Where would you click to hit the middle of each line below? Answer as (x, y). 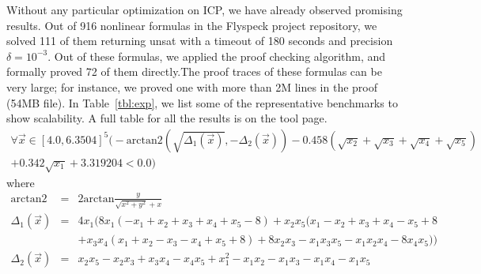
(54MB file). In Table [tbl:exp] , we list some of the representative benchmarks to (202, 102)
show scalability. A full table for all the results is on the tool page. (167, 118)
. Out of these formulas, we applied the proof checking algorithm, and (217, 56)
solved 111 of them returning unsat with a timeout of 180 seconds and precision (200, 41)
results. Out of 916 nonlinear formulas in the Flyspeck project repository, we (192, 25)
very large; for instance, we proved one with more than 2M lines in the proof (192, 86)
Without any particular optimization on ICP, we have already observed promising (205, 9)
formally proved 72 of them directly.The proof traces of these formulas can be (194, 71)
